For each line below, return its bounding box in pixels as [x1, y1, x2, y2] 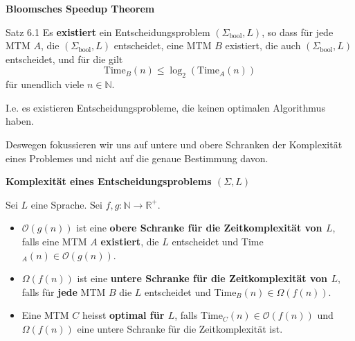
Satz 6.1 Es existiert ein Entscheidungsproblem [6, 24, 210, 39]
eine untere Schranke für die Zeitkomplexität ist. [77, 321, 283, 335]
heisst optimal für [82, 308, 165, 322]
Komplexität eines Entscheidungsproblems [6, 174, 212, 189]
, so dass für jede [262, 24, 334, 39]
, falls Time [174, 308, 223, 322]
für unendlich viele [6, 77, 84, 91]
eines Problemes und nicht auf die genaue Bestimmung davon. [6, 150, 268, 165]
